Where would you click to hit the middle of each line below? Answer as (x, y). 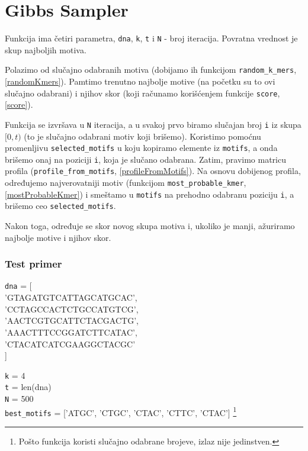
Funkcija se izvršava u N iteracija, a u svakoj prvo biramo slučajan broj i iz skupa (153, 124)
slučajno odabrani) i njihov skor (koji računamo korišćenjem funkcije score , (142, 93)
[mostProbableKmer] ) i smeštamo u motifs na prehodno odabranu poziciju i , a (150, 194)
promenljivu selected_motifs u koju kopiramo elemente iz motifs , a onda (141, 148)
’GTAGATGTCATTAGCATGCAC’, (71, 297)
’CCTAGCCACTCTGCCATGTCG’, (72, 309)
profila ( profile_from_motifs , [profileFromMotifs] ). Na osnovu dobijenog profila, (153, 171)
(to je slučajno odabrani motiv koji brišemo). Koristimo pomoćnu (142, 136)
